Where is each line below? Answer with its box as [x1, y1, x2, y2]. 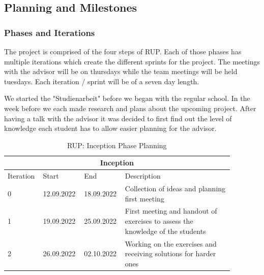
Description [125, 170, 161, 181]
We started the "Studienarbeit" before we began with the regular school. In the [4, 93, 250, 104]
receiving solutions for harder [125, 248, 216, 259]
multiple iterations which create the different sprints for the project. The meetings [4, 56, 260, 66]
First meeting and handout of [125, 205, 217, 216]
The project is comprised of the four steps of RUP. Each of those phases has [4, 46, 242, 56]
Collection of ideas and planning [125, 183, 226, 194]
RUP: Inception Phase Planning [67, 140, 167, 150]
